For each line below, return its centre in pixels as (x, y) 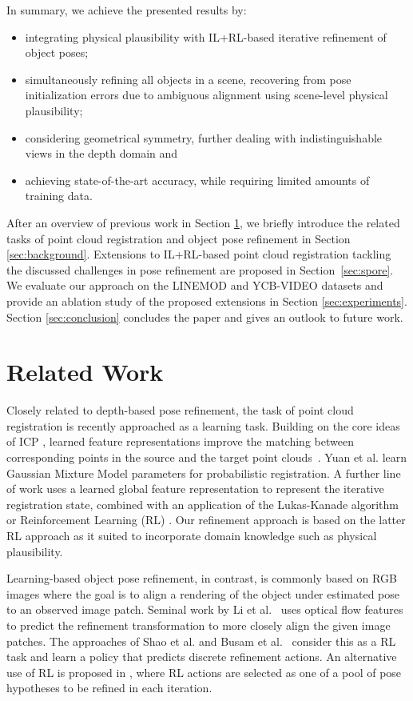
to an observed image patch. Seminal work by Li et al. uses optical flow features (205, 609)
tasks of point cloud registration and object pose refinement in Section (179, 238)
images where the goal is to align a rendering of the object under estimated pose (203, 593)
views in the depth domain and (101, 153)
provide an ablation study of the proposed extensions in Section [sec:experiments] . (207, 300)
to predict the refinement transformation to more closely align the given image (199, 625)
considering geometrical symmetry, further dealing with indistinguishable (204, 137)
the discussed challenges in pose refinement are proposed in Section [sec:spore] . (200, 269)
